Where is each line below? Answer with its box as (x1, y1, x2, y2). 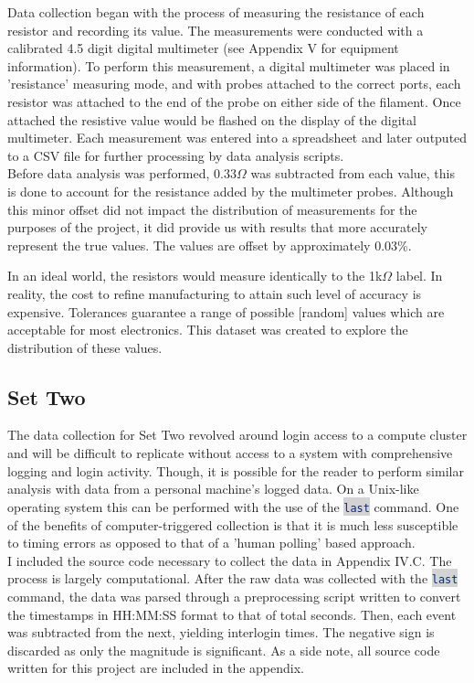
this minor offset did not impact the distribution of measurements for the (7, 199, 417, 219)
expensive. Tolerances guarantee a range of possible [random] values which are (7, 302, 445, 321)
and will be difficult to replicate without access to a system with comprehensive (7, 443, 453, 463)
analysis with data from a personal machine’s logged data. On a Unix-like (7, 479, 419, 498)
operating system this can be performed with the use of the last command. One (7, 496, 459, 516)
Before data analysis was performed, (7, 164, 210, 183)
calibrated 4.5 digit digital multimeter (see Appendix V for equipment (7, 38, 399, 58)
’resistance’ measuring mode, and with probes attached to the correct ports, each (7, 74, 461, 93)
